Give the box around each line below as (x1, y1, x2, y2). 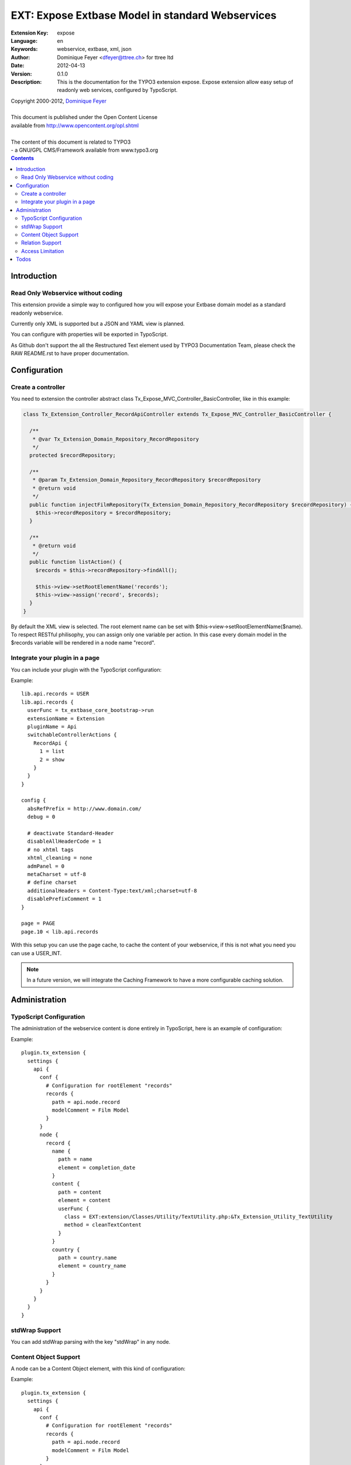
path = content (58, 1188, 102, 1195)
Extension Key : (11, 29, 49, 36)
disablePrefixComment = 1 (27, 895, 102, 902)
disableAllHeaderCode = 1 (27, 838, 102, 845)
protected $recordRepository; (29, 452, 116, 459)
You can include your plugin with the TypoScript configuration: (11, 666, 162, 673)
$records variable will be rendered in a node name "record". (11, 639, 156, 646)
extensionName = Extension (27, 715, 105, 722)
